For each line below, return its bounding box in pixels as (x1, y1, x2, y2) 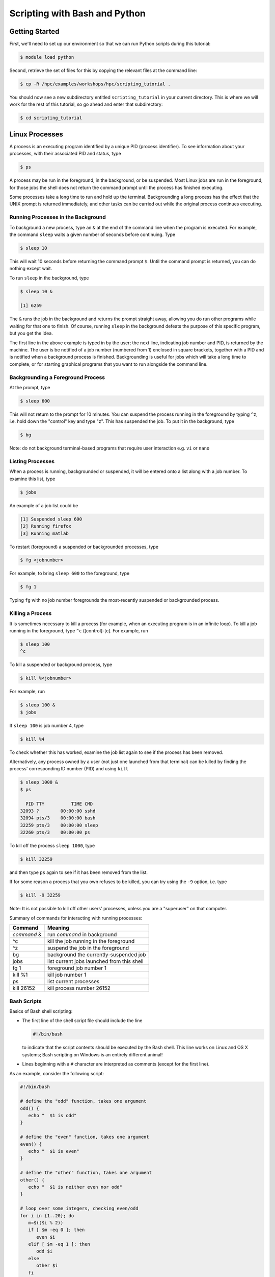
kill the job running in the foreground (47, 938, 135, 945)
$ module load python (20, 54, 74, 60)
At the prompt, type (9, 384, 50, 390)
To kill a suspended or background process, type (9, 661, 113, 668)
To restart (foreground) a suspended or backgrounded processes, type (9, 543, 159, 550)
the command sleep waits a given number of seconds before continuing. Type (9, 231, 176, 238)
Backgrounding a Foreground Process (9, 373, 105, 381)
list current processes (47, 978, 100, 985)
